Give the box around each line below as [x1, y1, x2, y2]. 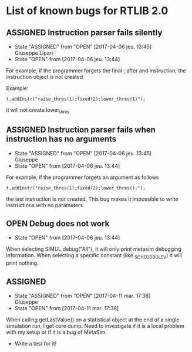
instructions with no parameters [6, 201, 83, 208]
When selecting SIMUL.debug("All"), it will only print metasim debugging [6, 245, 182, 253]
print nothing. [6, 260, 39, 267]
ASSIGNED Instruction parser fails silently [6, 28, 163, 38]
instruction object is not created [6, 74, 83, 80]
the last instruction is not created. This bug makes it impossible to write [6, 195, 178, 202]
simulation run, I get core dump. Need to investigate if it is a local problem [6, 323, 185, 330]
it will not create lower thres [6, 107, 70, 115]
